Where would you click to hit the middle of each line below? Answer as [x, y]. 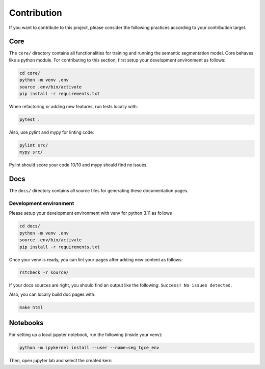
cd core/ [30, 73]
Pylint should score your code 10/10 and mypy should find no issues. [79, 165]
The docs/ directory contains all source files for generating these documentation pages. [99, 191]
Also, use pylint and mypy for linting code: [52, 132]
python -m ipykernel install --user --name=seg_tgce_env [89, 348]
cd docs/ [30, 226]
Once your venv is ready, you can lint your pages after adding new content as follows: [96, 259]
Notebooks [26, 323]
